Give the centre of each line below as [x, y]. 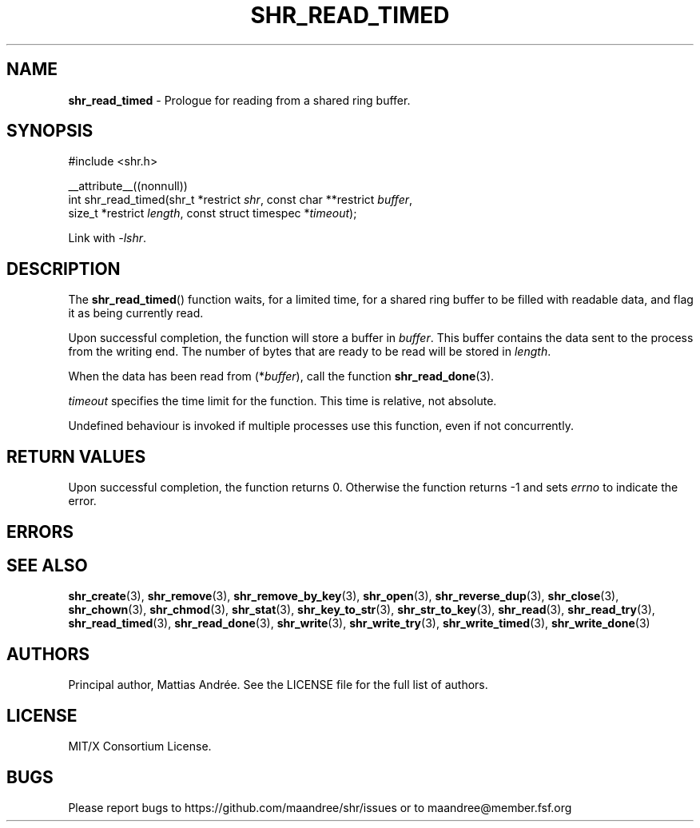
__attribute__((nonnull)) [128, 186]
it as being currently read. [136, 313]
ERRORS [40, 531]
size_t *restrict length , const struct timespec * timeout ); [213, 213]
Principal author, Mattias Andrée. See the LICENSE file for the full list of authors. [278, 685]
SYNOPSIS [50, 131]
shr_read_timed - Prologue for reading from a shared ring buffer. [239, 100]
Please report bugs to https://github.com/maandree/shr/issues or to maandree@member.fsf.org [320, 807]
